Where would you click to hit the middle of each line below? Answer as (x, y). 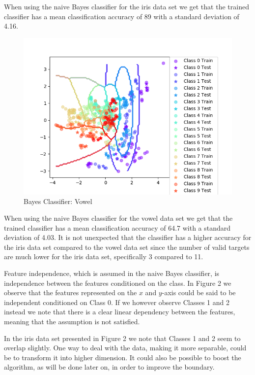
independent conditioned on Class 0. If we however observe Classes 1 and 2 (117, 302)
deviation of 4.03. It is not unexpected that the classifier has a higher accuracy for (128, 237)
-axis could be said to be (199, 292)
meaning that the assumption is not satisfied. (72, 321)
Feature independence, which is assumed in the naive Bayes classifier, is (112, 273)
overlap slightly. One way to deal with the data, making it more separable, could (125, 348)
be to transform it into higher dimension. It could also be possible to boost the (123, 357)
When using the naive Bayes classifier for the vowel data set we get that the (118, 218)
